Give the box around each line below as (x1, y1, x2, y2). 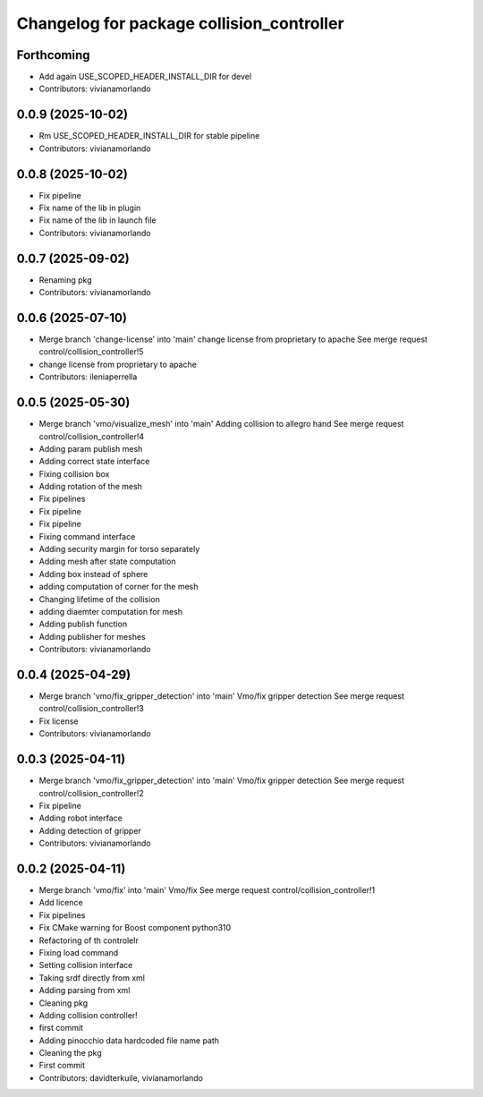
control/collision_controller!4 (38, 430, 145, 442)
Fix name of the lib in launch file (38, 215, 157, 225)
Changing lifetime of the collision (38, 593, 160, 604)
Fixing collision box (38, 468, 110, 479)
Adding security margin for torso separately (38, 544, 200, 555)
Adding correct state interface (38, 456, 150, 467)
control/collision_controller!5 (38, 346, 144, 357)
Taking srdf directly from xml (38, 972, 145, 983)
